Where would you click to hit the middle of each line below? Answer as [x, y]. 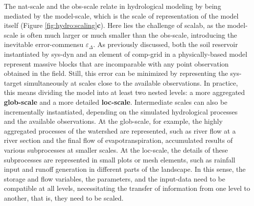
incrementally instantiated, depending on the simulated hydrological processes [121, 111]
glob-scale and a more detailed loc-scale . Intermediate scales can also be [116, 102]
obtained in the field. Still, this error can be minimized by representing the [116, 73]
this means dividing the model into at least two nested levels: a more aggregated [125, 92]
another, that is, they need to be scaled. [64, 197]
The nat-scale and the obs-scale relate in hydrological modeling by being [113, 6]
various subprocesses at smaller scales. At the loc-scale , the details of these [116, 149]
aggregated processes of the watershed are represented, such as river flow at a [120, 130]
